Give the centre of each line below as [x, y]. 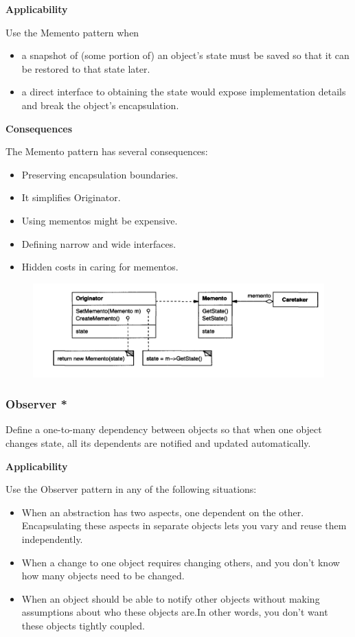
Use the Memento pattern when [72, 32]
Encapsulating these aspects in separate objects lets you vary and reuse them [184, 525]
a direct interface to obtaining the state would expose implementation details [184, 92]
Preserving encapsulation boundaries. [100, 174]
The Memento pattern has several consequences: [107, 151]
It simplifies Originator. [71, 197]
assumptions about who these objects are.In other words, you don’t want [175, 612]
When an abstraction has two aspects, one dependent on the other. [163, 512]
